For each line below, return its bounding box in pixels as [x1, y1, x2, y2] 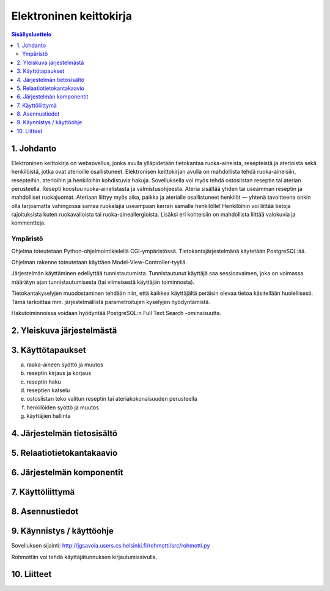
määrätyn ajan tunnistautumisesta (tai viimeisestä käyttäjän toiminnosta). [11, 278, 195, 286]
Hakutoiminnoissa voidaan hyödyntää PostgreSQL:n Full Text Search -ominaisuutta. [11, 309, 222, 316]
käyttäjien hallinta [26, 412, 71, 420]
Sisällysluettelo [11, 31, 52, 38]
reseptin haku [26, 378, 61, 385]
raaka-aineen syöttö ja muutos [26, 361, 104, 368]
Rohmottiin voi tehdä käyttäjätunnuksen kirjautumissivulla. [11, 553, 158, 560]
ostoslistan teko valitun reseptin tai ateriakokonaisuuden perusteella [26, 395, 198, 403]
